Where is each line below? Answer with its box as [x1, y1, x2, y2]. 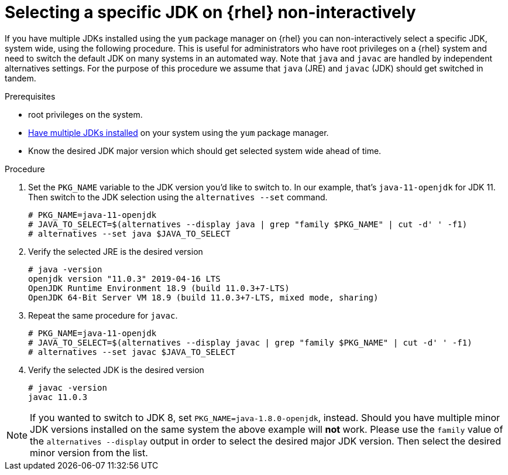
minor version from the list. [30, 446, 148, 459]
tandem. [5, 73, 36, 83]
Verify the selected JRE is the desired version [28, 246, 203, 257]
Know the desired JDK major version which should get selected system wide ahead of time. [28, 145, 382, 156]
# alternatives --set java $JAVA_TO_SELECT [28, 228, 231, 238]
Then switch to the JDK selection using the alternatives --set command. [28, 192, 328, 202]
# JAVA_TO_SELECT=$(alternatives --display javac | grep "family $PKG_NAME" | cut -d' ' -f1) [28, 337, 472, 347]
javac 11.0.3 [28, 392, 88, 402]
